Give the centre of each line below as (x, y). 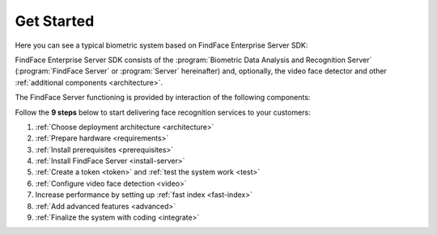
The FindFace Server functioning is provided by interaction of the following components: (163, 98)
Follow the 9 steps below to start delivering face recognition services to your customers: (163, 112)
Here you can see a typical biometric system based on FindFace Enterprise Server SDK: (161, 45)
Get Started (55, 21)
